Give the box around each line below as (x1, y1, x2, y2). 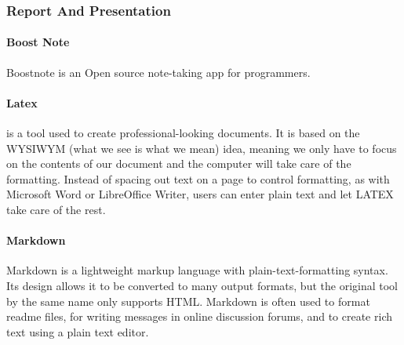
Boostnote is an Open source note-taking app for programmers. (6, 64, 311, 80)
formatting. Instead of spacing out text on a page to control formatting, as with (6, 170, 390, 187)
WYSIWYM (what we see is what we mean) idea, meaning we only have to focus (6, 140, 397, 156)
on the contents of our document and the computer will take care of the (6, 155, 351, 172)
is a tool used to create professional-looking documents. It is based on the (6, 125, 360, 141)
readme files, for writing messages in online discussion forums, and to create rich (6, 308, 392, 325)
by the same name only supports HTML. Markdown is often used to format (6, 292, 370, 309)
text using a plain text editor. (6, 323, 149, 340)
